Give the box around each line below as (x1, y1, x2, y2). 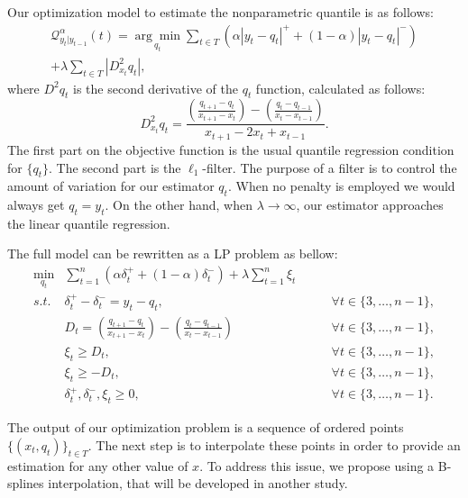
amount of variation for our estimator (7, 177, 215, 195)
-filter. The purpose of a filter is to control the (202, 158, 457, 177)
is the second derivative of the (73, 78, 238, 97)
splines (7, 474, 44, 493)
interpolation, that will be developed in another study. (48, 474, 348, 493)
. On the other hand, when (105, 195, 252, 214)
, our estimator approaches (296, 195, 444, 214)
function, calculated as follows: (255, 78, 426, 97)
